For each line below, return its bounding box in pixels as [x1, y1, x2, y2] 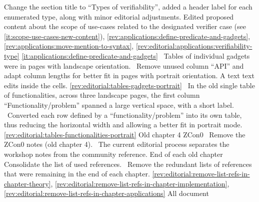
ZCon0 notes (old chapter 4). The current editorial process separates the [4, 139, 229, 149]
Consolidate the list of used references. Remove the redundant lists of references [4, 158, 252, 169]
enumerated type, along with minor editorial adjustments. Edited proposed [4, 11, 234, 22]
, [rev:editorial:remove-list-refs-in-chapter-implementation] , [50, 178, 229, 188]
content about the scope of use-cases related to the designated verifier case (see [4, 21, 246, 32]
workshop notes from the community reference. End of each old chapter [4, 148, 223, 159]
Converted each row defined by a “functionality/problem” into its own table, [7, 109, 242, 120]
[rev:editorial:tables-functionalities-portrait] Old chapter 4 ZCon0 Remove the [4, 129, 245, 139]
